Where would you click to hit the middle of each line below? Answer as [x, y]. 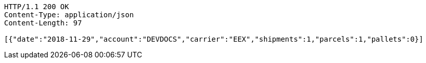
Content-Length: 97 [43, 23]
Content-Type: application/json [69, 15]
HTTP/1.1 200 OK [37, 7]
